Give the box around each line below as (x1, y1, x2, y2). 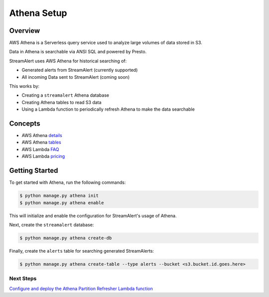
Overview (9, 26, 40, 35)
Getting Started (9, 166, 58, 175)
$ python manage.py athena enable (19, 200, 104, 205)
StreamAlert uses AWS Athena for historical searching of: (9, 58, 127, 64)
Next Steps (9, 275, 37, 282)
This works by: (9, 83, 40, 89)
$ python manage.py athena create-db (19, 235, 112, 241)
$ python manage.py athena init (19, 193, 99, 199)
